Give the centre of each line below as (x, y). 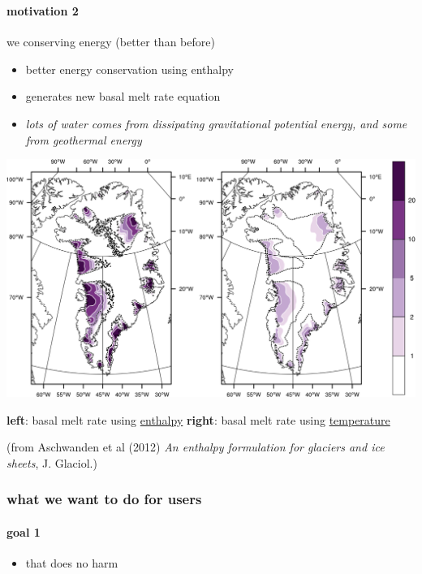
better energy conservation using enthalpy (129, 69)
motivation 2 (43, 10)
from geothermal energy (84, 139)
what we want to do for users (104, 499)
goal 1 (24, 531)
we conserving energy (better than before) (111, 42)
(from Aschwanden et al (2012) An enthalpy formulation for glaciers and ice (196, 447)
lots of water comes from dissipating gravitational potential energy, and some (216, 123)
